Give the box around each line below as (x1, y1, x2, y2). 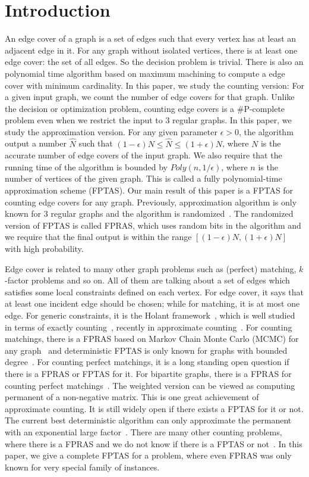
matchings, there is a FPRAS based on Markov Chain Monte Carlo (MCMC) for (5, 332, 299, 345)
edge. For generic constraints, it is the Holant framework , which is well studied (5, 309, 295, 321)
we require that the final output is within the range (5, 230, 192, 243)
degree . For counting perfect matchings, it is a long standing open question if (5, 356, 289, 368)
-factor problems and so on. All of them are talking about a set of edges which (5, 274, 290, 286)
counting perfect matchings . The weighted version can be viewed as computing (5, 379, 295, 391)
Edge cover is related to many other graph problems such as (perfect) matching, (5, 262, 297, 275)
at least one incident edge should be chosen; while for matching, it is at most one (5, 297, 300, 310)
